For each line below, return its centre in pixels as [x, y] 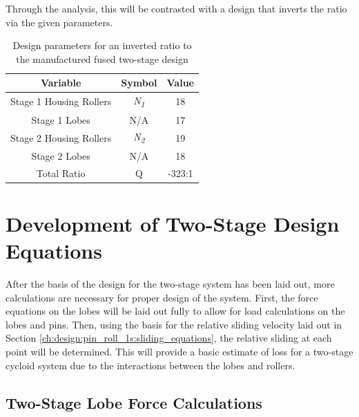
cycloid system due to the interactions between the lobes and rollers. [151, 365]
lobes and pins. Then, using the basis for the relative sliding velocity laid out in [174, 324]
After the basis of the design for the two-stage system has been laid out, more [170, 284]
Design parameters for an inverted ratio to [102, 45]
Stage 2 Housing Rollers [61, 137]
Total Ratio [61, 173]
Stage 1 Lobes [61, 119]
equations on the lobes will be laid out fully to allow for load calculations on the [175, 311]
